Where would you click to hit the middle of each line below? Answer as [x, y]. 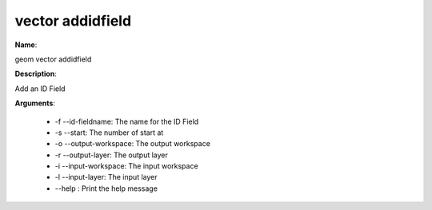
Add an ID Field [40, 89]
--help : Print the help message [106, 188]
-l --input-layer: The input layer [106, 177]
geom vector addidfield [53, 59]
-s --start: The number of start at [109, 133]
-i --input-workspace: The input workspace [127, 166]
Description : [36, 74]
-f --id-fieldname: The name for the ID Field [127, 121]
